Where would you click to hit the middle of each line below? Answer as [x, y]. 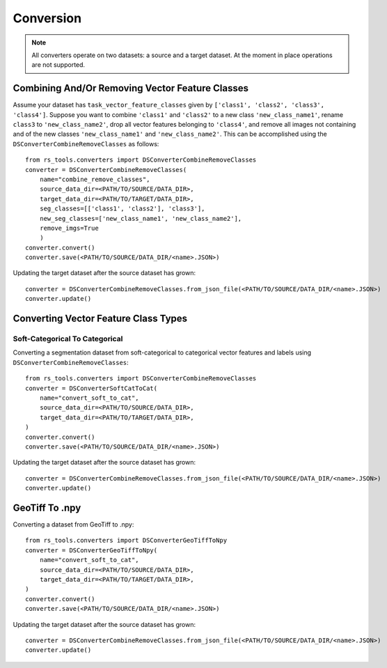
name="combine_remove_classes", [95, 179]
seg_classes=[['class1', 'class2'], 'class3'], [122, 209]
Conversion [47, 18]
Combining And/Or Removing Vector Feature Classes [131, 88]
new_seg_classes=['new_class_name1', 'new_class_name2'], [141, 218]
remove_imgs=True [69, 228]
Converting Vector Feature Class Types [100, 319]
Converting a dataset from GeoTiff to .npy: [73, 525]
